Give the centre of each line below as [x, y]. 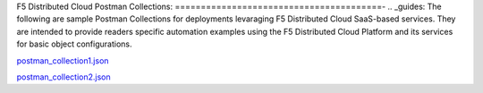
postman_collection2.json [64, 77]
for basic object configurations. [74, 44]
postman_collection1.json [63, 60]
